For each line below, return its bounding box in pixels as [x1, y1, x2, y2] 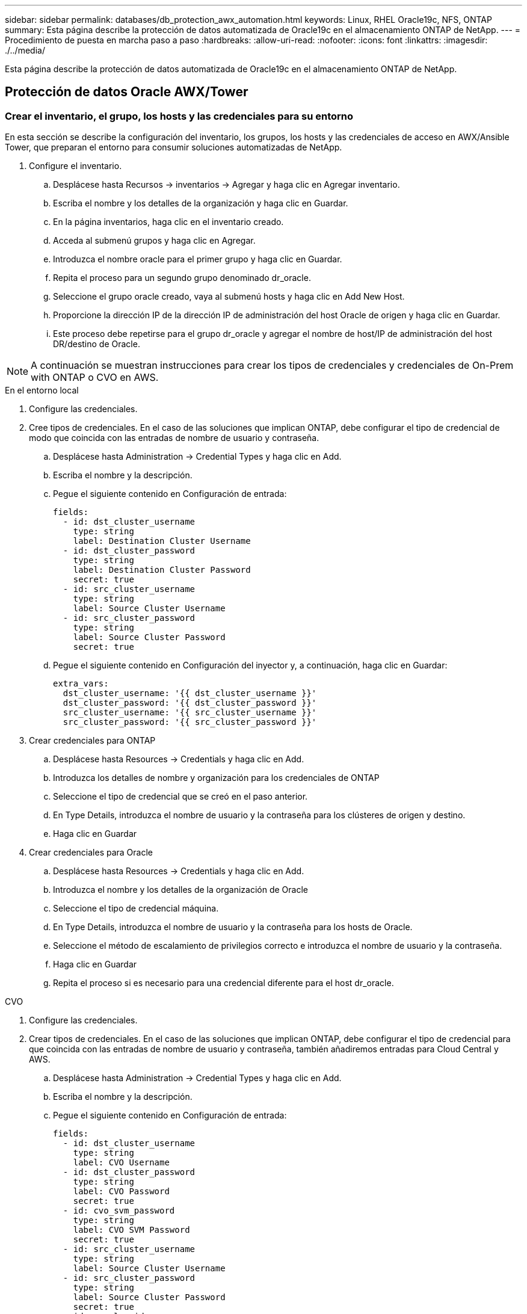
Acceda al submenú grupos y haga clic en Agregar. [53, 235, 256, 246]
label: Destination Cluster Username [73, 536, 251, 546]
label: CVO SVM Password [73, 1225, 190, 1235]
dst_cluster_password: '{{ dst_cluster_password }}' [63, 698, 317, 708]
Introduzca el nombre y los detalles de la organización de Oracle [53, 884, 308, 895]
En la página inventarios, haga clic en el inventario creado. [53, 217, 284, 227]
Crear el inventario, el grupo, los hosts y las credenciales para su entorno [5, 109, 354, 122]
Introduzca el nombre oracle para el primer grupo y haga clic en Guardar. [53, 254, 342, 265]
